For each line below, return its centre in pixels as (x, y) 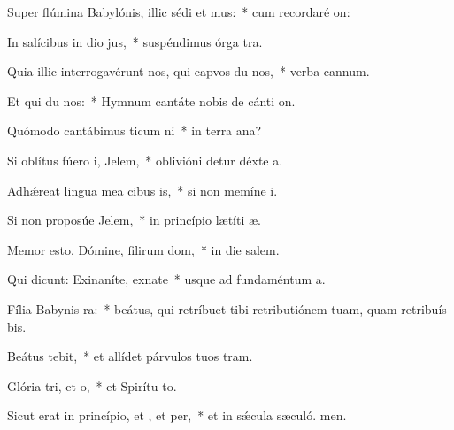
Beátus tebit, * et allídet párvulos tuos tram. (130, 356)
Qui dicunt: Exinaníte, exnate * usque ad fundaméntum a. (166, 279)
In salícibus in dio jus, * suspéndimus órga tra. (135, 41)
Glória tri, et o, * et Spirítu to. (92, 385)
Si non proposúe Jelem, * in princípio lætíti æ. (134, 220)
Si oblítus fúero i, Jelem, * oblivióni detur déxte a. (145, 160)
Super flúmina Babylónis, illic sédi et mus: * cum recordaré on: (179, 12)
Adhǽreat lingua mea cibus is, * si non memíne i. (142, 190)
